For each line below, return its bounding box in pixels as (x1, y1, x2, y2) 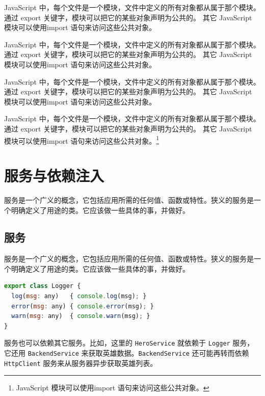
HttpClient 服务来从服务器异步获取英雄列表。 (4, 357, 157, 368)
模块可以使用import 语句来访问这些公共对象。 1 (4, 134, 160, 146)
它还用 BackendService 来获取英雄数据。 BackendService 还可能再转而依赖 (4, 348, 249, 358)
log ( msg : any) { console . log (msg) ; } (11, 293, 147, 300)
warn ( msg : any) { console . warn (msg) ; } (11, 312, 150, 320)
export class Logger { (4, 282, 81, 290)
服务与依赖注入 (4, 165, 104, 186)
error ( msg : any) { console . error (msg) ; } (11, 302, 154, 310)
